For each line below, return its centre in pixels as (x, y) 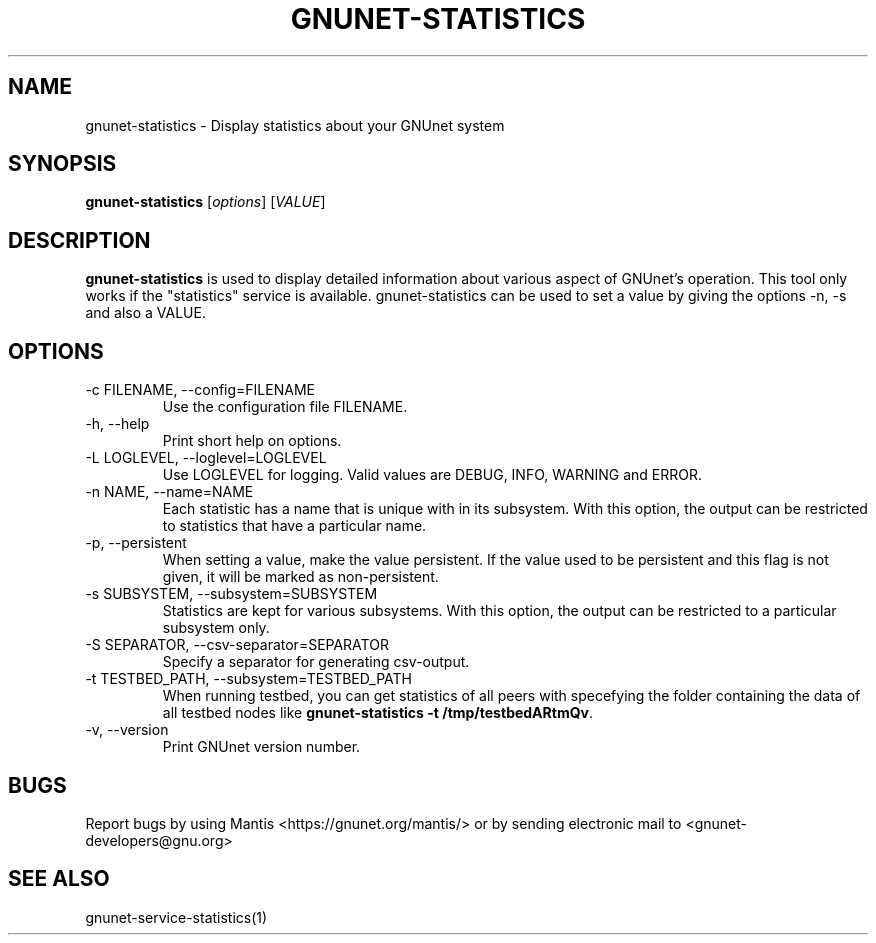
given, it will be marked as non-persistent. (300, 577)
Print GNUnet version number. (261, 747)
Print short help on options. (252, 441)
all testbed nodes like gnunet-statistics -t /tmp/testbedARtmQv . (377, 713)
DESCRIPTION (79, 240)
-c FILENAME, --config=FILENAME (200, 390)
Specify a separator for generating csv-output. (316, 662)
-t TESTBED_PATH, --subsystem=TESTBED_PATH (248, 679)
